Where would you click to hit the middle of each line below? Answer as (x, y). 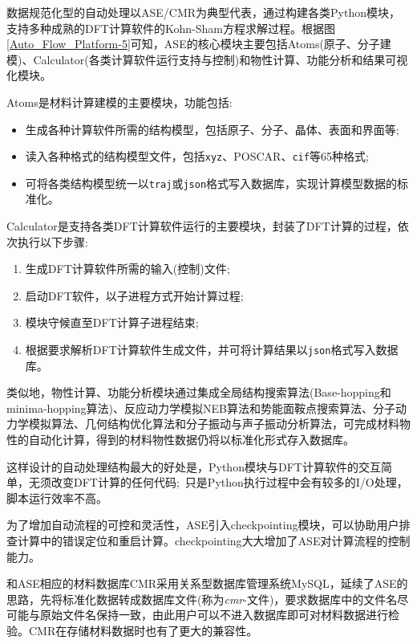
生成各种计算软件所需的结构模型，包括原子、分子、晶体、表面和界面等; (212, 129)
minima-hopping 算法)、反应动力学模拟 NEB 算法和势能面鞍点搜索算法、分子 (201, 408)
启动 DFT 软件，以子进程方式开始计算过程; (134, 295)
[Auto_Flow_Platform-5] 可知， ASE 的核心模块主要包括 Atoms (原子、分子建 (199, 44)
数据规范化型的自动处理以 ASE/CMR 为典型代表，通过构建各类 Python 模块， (204, 12)
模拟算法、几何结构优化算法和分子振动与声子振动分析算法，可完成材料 (214, 424)
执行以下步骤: (53, 241)
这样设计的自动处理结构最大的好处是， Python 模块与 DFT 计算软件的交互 (194, 466)
